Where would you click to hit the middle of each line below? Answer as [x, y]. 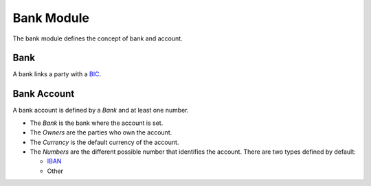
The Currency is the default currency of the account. [104, 142]
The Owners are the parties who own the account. [101, 132]
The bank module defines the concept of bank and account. [98, 38]
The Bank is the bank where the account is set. [97, 123]
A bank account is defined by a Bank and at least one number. [101, 111]
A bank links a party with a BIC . [57, 74]
